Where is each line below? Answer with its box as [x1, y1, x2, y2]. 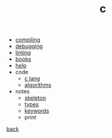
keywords [24, 107, 50, 114]
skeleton [24, 94, 47, 102]
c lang [24, 75, 40, 82]
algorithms [24, 81, 52, 89]
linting [15, 49, 31, 57]
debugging [15, 43, 43, 50]
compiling [15, 36, 41, 44]
